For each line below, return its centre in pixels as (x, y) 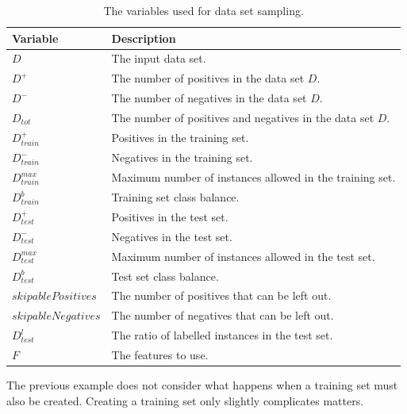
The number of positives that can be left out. (221, 295)
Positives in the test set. (170, 217)
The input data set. (159, 58)
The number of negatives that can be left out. (223, 315)
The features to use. (160, 354)
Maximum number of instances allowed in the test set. (243, 256)
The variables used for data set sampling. (203, 10)
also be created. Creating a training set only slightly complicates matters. (185, 400)
